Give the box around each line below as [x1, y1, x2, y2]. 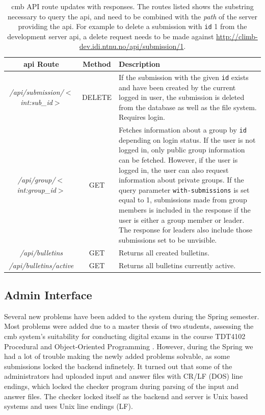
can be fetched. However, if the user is [119, 154, 238, 165]
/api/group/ [17, 174, 56, 185]
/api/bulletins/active [9, 260, 74, 270]
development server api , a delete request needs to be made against [7, 31, 214, 41]
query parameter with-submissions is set [119, 184, 250, 195]
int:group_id [17, 184, 56, 195]
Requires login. [119, 112, 165, 122]
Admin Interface [4, 287, 92, 302]
